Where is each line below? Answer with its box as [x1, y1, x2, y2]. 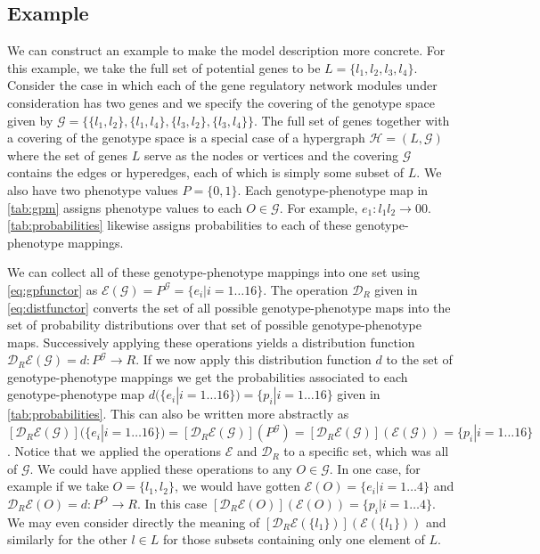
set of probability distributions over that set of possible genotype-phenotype [7, 315, 421, 334]
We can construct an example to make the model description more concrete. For [7, 41, 446, 60]
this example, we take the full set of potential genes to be [7, 58, 321, 77]
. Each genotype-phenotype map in [237, 180, 429, 199]
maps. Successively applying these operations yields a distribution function [7, 332, 415, 351]
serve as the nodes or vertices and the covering [143, 145, 399, 164]
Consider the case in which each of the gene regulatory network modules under [7, 76, 438, 94]
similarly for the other [7, 530, 127, 549]
